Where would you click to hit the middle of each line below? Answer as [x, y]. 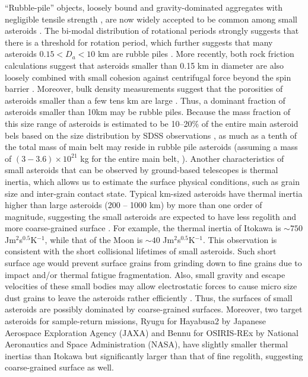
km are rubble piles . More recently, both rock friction [196, 54]
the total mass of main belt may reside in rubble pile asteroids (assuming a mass [151, 147]
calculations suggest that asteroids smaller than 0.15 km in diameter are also [145, 65]
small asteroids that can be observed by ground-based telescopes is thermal [142, 170]
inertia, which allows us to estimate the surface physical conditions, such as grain [152, 181]
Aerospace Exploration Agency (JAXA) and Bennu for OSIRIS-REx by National [152, 332]
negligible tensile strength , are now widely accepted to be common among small [151, 19]
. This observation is [240, 239]
